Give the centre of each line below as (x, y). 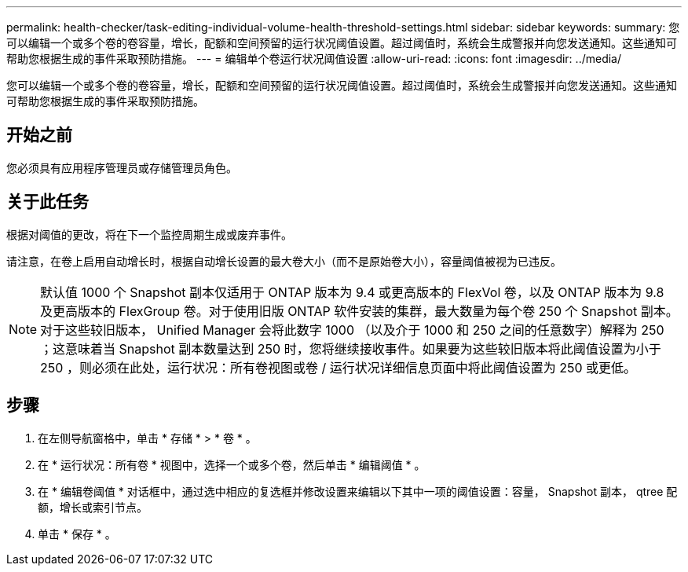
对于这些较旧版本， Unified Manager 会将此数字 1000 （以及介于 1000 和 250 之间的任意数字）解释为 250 (352, 330)
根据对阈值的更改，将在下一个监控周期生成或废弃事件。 (149, 234)
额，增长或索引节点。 (93, 507)
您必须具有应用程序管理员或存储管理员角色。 (122, 167)
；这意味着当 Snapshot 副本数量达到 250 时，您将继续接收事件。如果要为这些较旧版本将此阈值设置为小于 (351, 348)
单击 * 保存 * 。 (77, 533)
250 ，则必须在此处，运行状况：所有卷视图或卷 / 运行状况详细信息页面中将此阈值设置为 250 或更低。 (339, 367)
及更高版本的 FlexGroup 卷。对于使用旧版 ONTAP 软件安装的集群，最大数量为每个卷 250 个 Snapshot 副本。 (359, 311)
